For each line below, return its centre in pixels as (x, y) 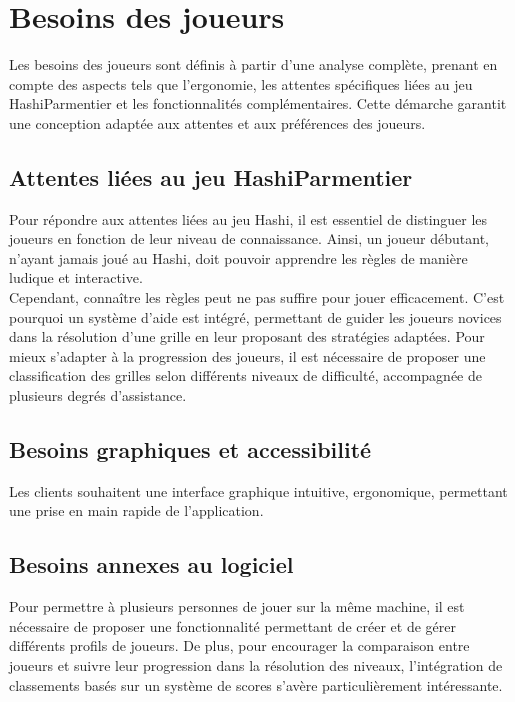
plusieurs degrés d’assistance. (98, 395)
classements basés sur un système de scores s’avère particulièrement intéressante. (256, 684)
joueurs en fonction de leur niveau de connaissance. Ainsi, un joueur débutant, (249, 238)
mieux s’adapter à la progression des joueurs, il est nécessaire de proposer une (247, 355)
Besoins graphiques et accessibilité (190, 449)
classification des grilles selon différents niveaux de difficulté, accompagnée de (245, 375)
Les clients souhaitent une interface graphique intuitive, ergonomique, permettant (258, 490)
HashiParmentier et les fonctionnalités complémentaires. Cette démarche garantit (258, 103)
